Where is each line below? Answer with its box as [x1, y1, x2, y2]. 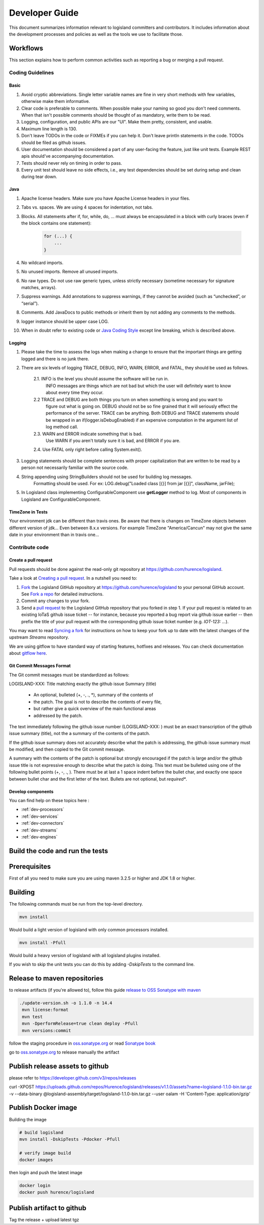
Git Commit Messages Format [9, 663, 71, 669]
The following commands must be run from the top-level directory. [9, 901, 143, 906]
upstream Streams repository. [9, 635, 69, 640]
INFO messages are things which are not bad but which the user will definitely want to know [45, 383, 231, 389]
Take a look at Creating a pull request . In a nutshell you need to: [9, 575, 137, 581]
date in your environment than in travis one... [9, 532, 100, 538]
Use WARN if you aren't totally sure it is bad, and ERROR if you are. [45, 438, 180, 443]
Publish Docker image [9, 1103, 78, 1112]
